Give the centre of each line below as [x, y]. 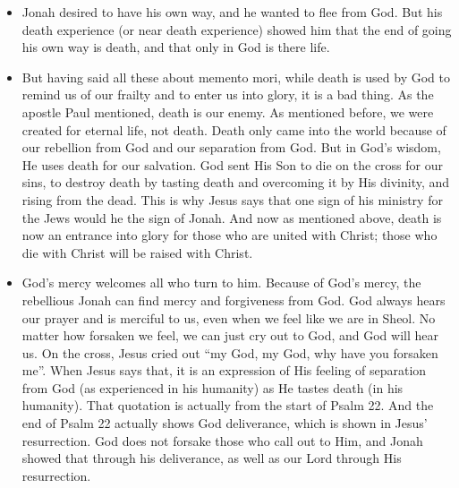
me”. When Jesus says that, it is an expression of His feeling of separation [224, 370]
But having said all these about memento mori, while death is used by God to [236, 77]
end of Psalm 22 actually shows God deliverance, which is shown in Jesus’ [225, 423]
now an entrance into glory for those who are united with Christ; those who [229, 235]
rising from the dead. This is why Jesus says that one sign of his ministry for [232, 199]
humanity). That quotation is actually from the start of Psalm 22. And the [228, 405]
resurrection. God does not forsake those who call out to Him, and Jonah [222, 440]
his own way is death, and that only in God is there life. [176, 47]
